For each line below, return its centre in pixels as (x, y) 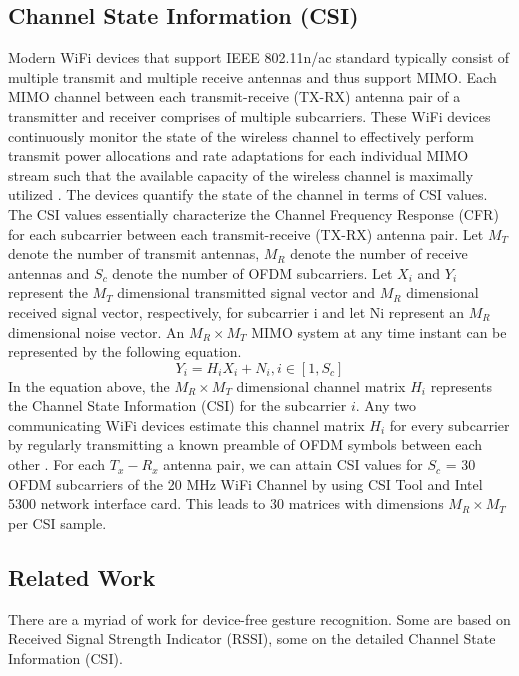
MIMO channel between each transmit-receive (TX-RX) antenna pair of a (234, 96)
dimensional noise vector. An (96, 331)
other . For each (57, 464)
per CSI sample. (57, 522)
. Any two (386, 405)
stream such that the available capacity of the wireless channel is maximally (241, 174)
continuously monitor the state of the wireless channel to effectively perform (241, 135)
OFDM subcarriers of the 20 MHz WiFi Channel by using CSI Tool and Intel (245, 483)
